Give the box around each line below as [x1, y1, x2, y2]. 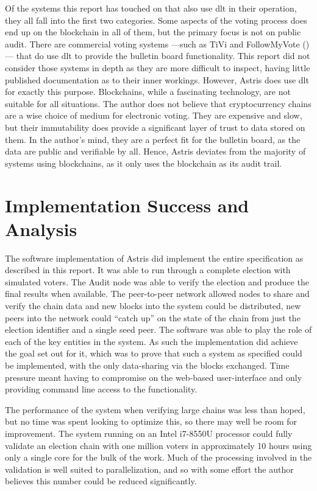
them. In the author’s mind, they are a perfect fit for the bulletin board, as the [5, 133, 301, 145]
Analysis [5, 216, 77, 241]
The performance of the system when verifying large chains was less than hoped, [5, 403, 305, 416]
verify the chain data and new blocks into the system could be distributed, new [5, 299, 301, 312]
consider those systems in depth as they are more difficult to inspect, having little [5, 61, 310, 74]
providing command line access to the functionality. [5, 383, 198, 395]
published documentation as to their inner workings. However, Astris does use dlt [5, 73, 309, 86]
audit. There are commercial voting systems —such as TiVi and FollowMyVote [5, 37, 300, 50]
